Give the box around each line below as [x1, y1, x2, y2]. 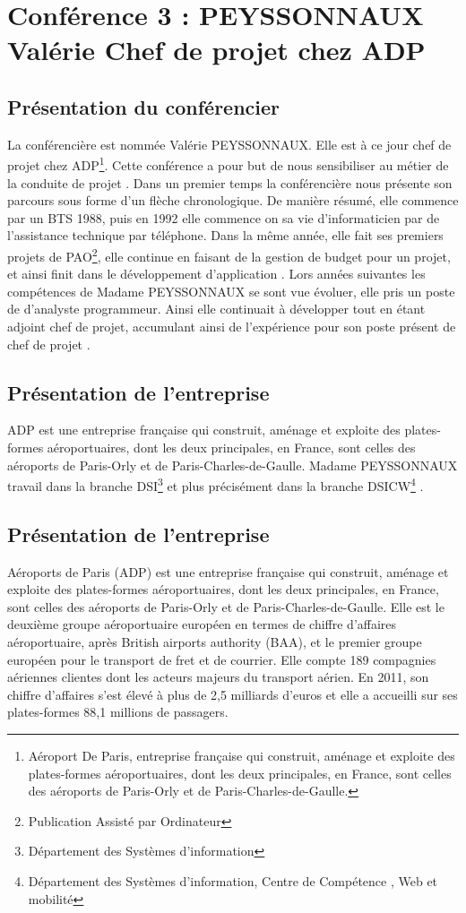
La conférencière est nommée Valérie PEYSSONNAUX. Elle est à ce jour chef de [7, 134, 452, 153]
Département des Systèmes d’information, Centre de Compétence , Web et [28, 871, 438, 890]
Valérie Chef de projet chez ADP [7, 31, 426, 68]
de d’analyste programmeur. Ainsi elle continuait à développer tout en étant [7, 299, 426, 318]
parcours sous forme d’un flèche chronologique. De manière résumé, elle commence [7, 191, 459, 210]
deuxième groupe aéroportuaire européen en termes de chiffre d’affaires [7, 615, 397, 633]
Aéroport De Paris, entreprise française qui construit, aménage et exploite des [28, 745, 455, 764]
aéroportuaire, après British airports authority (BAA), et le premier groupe [7, 633, 422, 651]
